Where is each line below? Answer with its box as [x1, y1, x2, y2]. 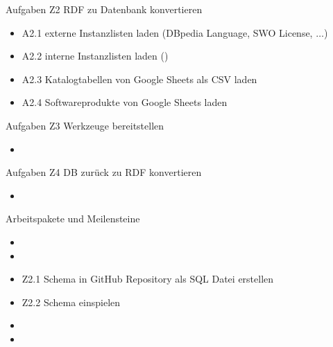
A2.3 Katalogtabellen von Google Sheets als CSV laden [22, 71, 257, 86]
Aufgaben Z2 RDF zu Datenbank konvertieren [6, 2, 203, 16]
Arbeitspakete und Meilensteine [6, 211, 140, 226]
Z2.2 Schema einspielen [22, 294, 121, 309]
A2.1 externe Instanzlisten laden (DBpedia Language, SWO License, [22, 25, 313, 39]
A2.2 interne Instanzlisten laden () [22, 48, 169, 63]
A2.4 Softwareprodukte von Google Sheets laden [22, 95, 228, 109]
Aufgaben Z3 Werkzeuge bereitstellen [6, 118, 164, 132]
